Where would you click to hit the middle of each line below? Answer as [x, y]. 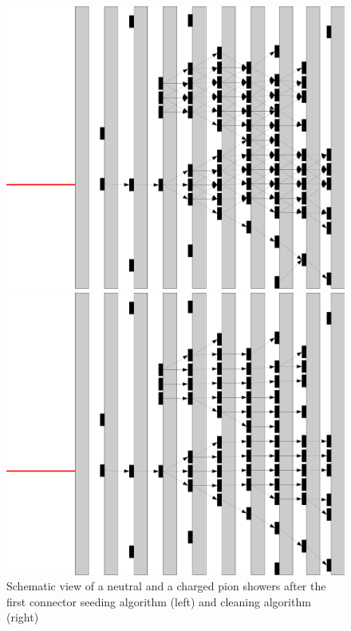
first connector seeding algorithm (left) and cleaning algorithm [159, 601]
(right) [23, 617]
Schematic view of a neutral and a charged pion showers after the [166, 586]
